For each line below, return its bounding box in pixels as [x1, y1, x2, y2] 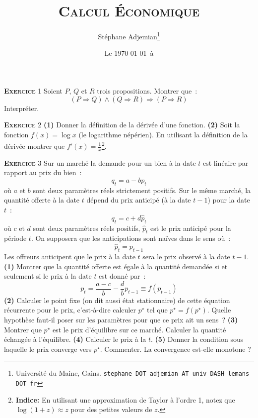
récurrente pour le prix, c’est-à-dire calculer [4, 305, 136, 315]
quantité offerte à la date [4, 195, 80, 205]
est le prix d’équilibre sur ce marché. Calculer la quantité [52, 324, 226, 334]
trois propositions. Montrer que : [97, 85, 197, 96]
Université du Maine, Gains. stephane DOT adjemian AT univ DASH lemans [15, 368, 250, 378]
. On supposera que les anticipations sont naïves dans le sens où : [31, 233, 231, 243]
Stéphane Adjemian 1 [98, 30, 160, 41]
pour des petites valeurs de [70, 404, 152, 415]
